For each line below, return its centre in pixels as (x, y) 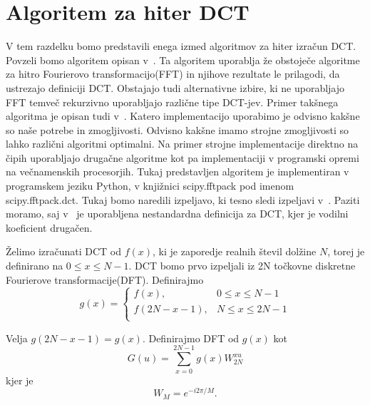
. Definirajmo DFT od (191, 338)
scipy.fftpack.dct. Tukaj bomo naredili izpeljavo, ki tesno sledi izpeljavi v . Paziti (183, 199)
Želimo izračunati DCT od (64, 251)
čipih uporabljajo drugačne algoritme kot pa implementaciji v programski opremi (183, 157)
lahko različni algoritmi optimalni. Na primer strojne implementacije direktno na (182, 144)
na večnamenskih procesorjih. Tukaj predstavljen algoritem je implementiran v (178, 171)
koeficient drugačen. (49, 227)
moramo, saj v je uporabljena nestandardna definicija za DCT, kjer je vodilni (177, 214)
